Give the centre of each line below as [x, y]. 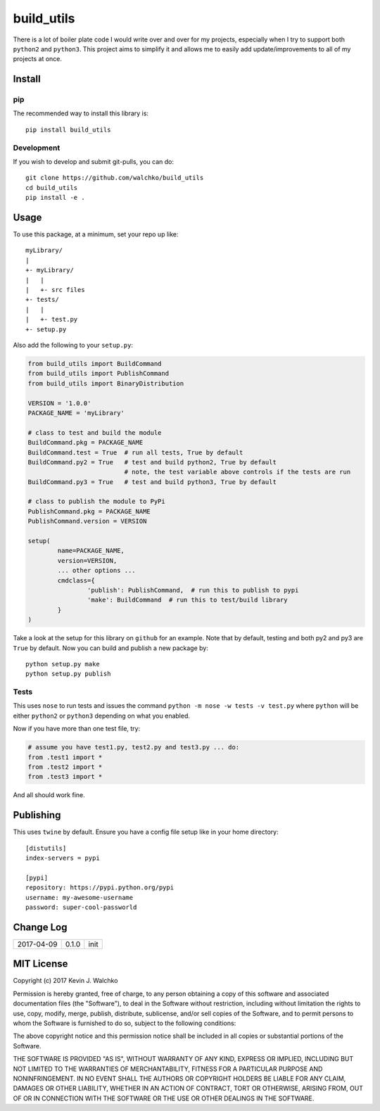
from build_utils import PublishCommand [98, 374]
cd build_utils [52, 188]
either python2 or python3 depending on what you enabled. [101, 716]
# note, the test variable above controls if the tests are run [237, 472]
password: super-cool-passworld [81, 907]
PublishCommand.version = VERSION [87, 521]
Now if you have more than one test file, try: [77, 729]
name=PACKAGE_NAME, [91, 551]
